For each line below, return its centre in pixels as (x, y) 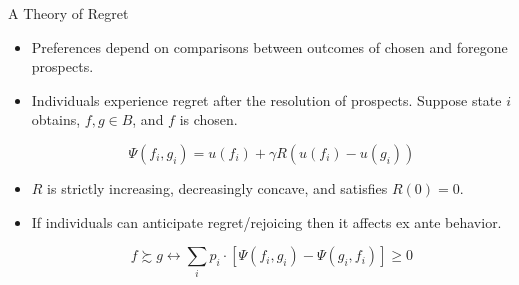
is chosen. (208, 119)
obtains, (56, 119)
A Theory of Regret (68, 13)
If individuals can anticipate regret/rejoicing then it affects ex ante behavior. (266, 221)
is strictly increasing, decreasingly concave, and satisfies (217, 187)
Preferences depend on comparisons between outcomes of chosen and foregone (269, 46)
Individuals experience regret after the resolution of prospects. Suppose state (266, 99)
